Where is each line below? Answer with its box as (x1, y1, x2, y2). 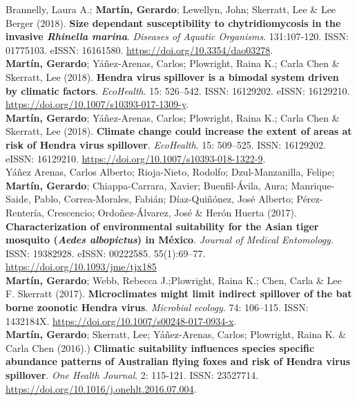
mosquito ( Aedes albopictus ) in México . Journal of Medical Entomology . (6, 232, 334, 247)
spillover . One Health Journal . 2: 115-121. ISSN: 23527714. (6, 368, 259, 382)
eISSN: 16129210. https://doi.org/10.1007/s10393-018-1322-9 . (6, 151, 266, 165)
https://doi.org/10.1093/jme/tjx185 (6, 259, 157, 274)
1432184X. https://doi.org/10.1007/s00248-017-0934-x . (6, 313, 237, 328)
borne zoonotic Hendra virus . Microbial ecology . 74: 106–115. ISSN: (6, 300, 309, 315)
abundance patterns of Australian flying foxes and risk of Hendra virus (6, 354, 351, 369)
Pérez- (296, 192, 323, 206)
